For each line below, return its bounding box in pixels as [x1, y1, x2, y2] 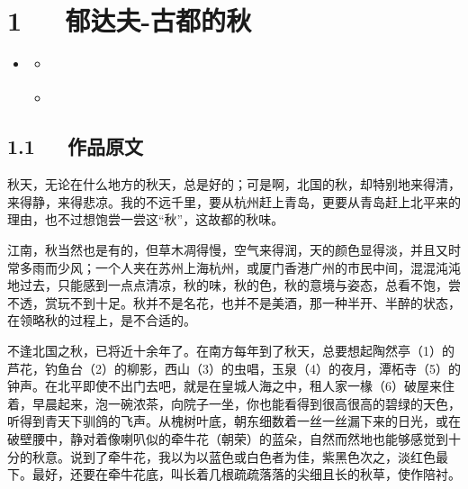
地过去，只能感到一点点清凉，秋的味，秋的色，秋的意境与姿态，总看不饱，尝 [7, 276, 461, 294]
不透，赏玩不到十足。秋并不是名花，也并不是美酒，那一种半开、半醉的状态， [7, 293, 461, 312]
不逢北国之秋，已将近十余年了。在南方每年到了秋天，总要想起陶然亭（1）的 [7, 341, 454, 360]
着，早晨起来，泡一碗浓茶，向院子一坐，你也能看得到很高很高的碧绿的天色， [7, 394, 461, 412]
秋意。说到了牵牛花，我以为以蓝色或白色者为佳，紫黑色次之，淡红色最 [31, 447, 448, 466]
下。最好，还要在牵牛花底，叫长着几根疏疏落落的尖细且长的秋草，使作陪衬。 [7, 465, 461, 484]
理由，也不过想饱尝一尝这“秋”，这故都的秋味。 [7, 210, 284, 229]
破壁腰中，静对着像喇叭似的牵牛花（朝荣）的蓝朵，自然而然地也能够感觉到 [7, 429, 448, 448]
